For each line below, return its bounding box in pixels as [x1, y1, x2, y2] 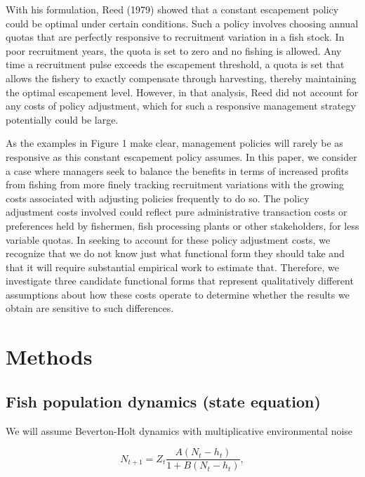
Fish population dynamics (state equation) [6, 390, 321, 412]
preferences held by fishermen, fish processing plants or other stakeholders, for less [6, 218, 359, 233]
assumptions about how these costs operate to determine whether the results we [6, 287, 350, 301]
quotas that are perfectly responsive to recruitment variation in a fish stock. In [6, 30, 345, 44]
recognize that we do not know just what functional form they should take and [6, 246, 345, 261]
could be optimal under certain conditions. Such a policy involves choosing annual [6, 15, 359, 30]
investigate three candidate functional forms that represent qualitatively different [6, 273, 354, 288]
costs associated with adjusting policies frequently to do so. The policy [6, 190, 310, 205]
